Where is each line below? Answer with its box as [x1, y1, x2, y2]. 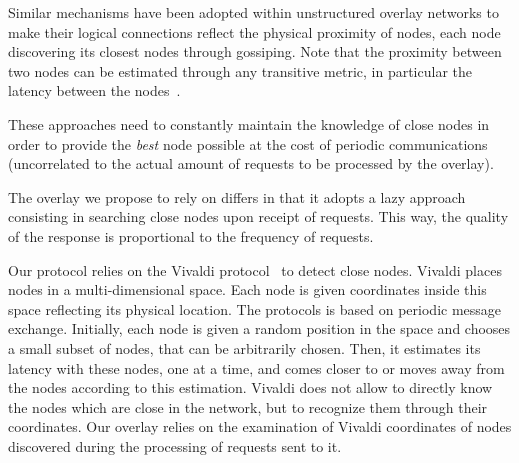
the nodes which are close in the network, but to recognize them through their [8, 396, 488, 417]
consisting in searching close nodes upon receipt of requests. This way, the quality [8, 206, 509, 227]
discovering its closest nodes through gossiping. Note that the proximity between [8, 41, 502, 62]
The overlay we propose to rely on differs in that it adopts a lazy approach [8, 186, 466, 207]
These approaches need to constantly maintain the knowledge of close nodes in [8, 113, 490, 134]
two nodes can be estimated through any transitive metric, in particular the [8, 60, 472, 81]
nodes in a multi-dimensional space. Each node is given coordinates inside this [8, 279, 487, 300]
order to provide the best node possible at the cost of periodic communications [8, 133, 488, 154]
